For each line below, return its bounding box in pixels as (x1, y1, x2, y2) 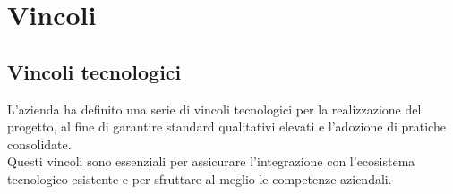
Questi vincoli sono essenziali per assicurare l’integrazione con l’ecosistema (7, 152, 415, 171)
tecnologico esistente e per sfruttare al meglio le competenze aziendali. (7, 169, 392, 188)
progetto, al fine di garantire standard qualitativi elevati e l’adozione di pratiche (7, 117, 446, 136)
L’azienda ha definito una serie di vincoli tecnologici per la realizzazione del (7, 99, 422, 118)
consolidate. (7, 134, 72, 153)
